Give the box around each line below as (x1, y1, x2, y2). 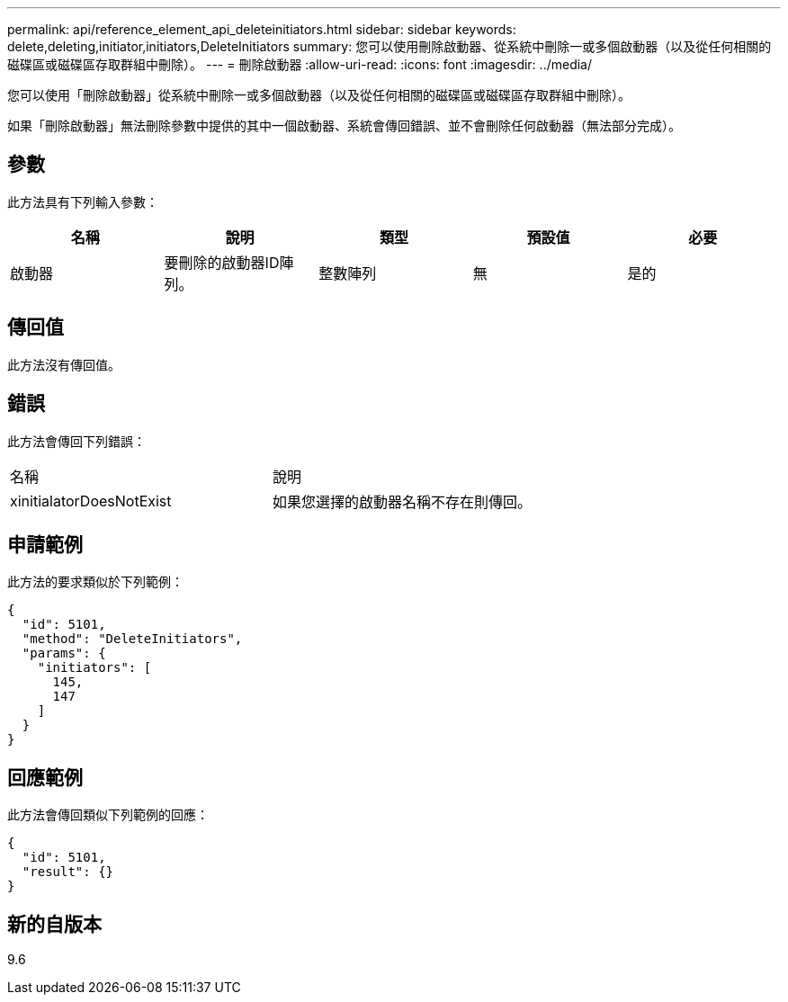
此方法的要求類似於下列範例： (7, 574, 184, 590)
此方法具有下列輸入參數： (7, 193, 158, 210)
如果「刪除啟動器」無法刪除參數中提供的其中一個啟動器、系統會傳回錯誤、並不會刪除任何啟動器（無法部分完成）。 (7, 118, 681, 133)
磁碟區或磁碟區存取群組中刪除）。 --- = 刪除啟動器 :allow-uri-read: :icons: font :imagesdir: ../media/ (7, 57, 593, 72)
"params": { (22, 646, 106, 661)
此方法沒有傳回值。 (7, 356, 121, 372)
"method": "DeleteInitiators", (22, 631, 243, 647)
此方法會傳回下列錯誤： (7, 433, 146, 449)
